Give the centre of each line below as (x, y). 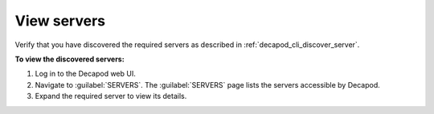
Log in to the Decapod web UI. (85, 74)
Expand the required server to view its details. (111, 96)
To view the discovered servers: (70, 59)
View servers (60, 21)
